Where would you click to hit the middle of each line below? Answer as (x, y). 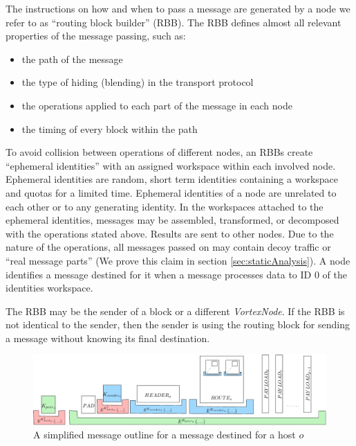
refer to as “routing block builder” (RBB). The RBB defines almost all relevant (174, 22)
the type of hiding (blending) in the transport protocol (138, 82)
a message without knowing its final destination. (108, 338)
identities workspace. (49, 288)
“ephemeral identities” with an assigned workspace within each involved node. (171, 165)
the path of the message (72, 59)
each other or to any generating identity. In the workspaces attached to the (165, 206)
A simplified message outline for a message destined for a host (165, 435)
